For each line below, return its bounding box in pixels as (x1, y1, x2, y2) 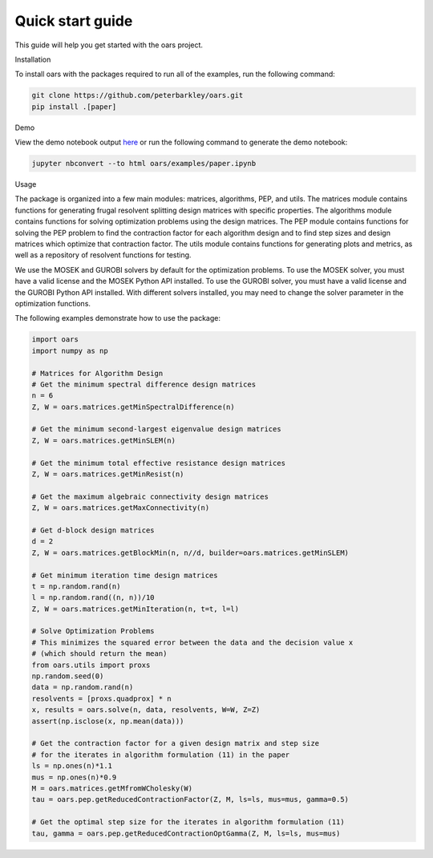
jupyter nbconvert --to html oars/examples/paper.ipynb (31, 159, 257, 168)
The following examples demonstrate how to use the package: (14, 314, 221, 323)
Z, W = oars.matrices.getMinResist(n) (31, 470, 184, 479)
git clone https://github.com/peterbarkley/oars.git (31, 91, 244, 100)
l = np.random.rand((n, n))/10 (31, 593, 156, 602)
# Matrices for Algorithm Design (31, 369, 164, 378)
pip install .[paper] (31, 102, 117, 111)
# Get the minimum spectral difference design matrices (31, 379, 257, 389)
